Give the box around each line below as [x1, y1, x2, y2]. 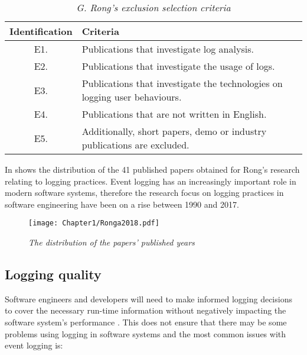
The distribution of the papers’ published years [28, 236, 195, 248]
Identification [9, 24, 73, 38]
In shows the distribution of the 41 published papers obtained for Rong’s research [5, 163, 300, 175]
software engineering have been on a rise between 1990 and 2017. [5, 198, 239, 210]
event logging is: [5, 339, 63, 351]
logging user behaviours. [81, 90, 182, 104]
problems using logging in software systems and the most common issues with [5, 327, 286, 340]
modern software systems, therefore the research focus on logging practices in [5, 186, 284, 199]
